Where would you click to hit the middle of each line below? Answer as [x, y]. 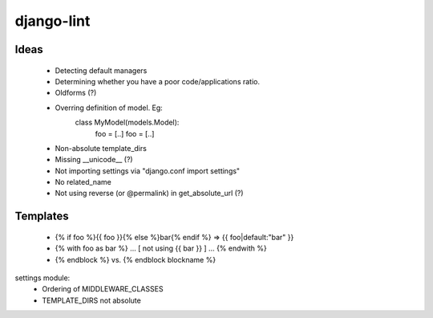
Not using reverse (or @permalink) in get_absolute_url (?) [149, 194]
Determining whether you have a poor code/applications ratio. [158, 81]
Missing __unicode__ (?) [94, 160]
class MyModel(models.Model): [127, 122]
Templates [42, 216]
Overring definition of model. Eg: [109, 108]
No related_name [83, 182]
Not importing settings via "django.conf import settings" [148, 171]
